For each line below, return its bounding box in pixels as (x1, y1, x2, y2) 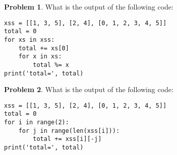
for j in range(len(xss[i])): (18, 127, 120, 134)
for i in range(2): (4, 119, 69, 126)
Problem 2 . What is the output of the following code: (4, 84, 173, 95)
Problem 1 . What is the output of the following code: (4, 2, 173, 12)
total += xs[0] (18, 44, 69, 52)
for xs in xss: (4, 36, 55, 43)
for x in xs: (18, 53, 62, 60)
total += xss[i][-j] (33, 135, 102, 143)
